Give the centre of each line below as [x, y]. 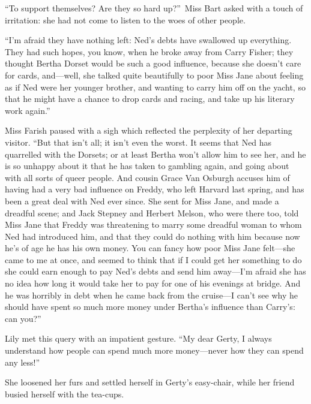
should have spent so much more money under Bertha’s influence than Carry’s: [150, 307]
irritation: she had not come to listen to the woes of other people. [125, 19]
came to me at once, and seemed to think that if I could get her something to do [153, 259]
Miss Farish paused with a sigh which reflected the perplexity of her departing [149, 130]
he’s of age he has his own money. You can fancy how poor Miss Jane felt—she [150, 248]
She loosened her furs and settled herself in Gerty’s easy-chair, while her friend [150, 382]
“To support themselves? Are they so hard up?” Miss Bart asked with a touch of [154, 8]
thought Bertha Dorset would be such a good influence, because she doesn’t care [153, 63]
